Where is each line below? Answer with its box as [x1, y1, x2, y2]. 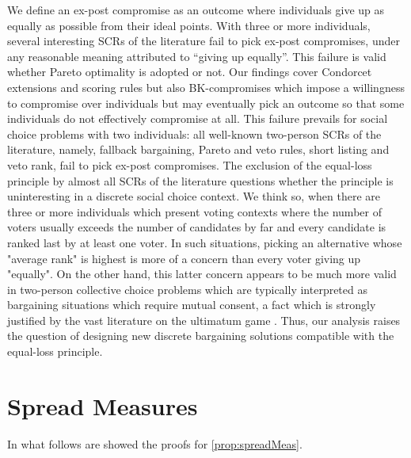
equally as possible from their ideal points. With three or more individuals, [7, 17, 371, 33]
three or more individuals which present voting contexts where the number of [7, 203, 382, 219]
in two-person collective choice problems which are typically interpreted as [7, 281, 367, 297]
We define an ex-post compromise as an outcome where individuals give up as [7, 2, 385, 17]
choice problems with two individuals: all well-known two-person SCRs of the [7, 125, 382, 142]
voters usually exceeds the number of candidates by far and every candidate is [7, 219, 386, 235]
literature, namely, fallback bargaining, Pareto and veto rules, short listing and [7, 141, 390, 158]
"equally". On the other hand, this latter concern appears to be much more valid [7, 265, 397, 282]
